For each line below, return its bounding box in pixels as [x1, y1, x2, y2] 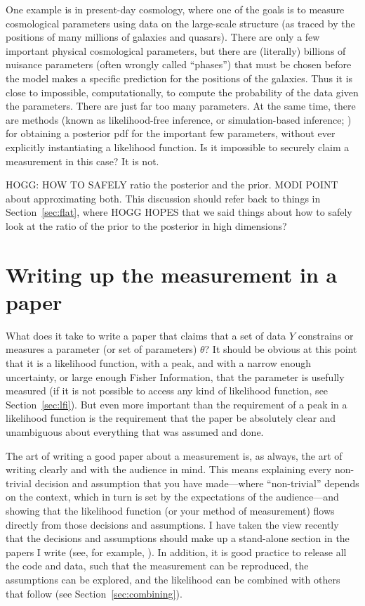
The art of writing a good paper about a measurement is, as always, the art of [6, 448, 343, 463]
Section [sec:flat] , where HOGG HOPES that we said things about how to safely [6, 205, 352, 219]
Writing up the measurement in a [6, 259, 338, 288]
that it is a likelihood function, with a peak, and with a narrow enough [6, 356, 311, 370]
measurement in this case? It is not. [6, 153, 159, 168]
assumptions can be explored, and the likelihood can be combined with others [6, 572, 340, 586]
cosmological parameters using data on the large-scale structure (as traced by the [6, 15, 355, 30]
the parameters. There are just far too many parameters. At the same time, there [6, 98, 356, 113]
